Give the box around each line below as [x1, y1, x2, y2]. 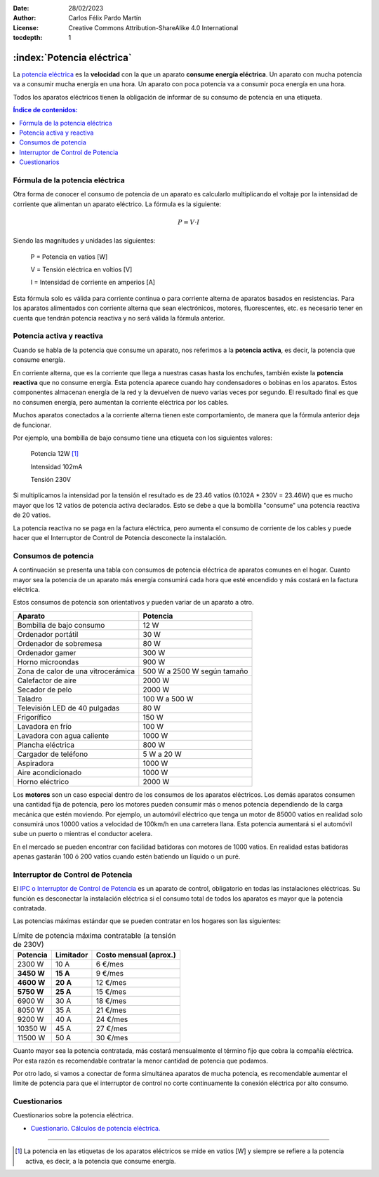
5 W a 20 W [142, 749, 182, 759]
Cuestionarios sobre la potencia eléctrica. [13, 1111, 133, 1119]
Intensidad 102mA [30, 462, 83, 471]
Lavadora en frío [17, 721, 72, 731]
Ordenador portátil [17, 629, 79, 639]
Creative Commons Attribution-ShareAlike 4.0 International [68, 23, 239, 32]
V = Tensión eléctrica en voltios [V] [30, 265, 133, 274]
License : [13, 23, 39, 32]
